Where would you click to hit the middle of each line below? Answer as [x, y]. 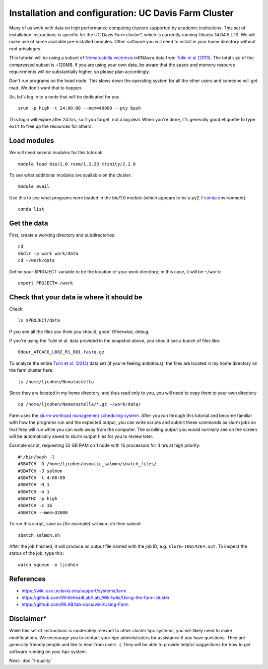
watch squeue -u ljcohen [48, 565]
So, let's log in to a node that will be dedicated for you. [65, 97]
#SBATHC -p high [38, 499]
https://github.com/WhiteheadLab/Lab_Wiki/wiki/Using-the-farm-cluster [96, 598]
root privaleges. [25, 48]
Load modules [32, 141]
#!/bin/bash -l [36, 457]
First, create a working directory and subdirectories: [62, 235]
